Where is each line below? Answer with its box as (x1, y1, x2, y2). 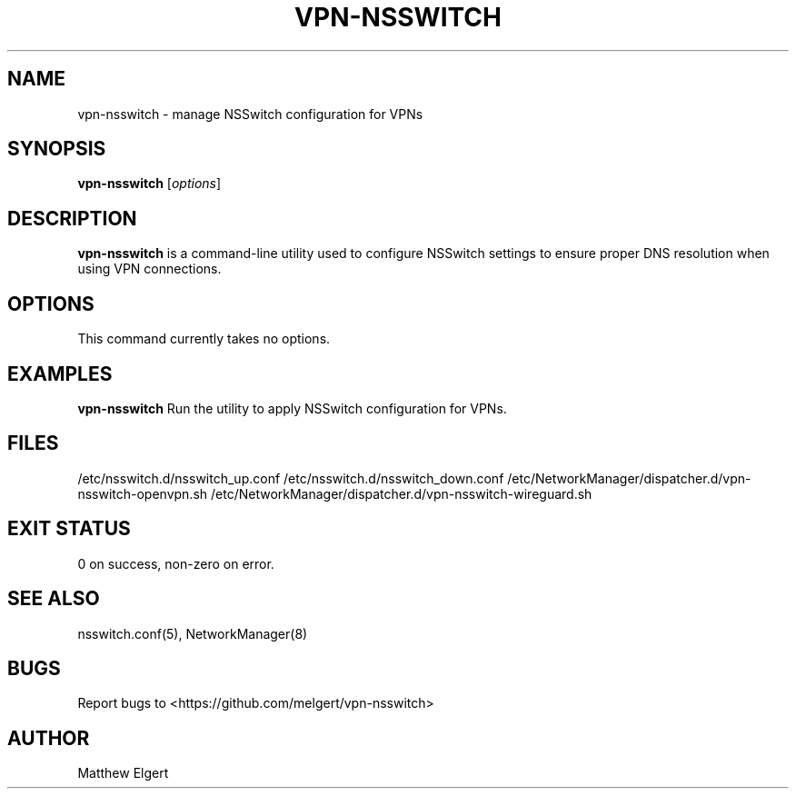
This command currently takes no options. (77, 331, 331, 347)
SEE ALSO (7, 587, 100, 611)
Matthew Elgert (77, 765, 169, 781)
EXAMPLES (7, 362, 113, 385)
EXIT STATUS (7, 517, 131, 541)
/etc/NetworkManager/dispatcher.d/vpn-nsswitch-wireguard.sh (210, 485, 592, 502)
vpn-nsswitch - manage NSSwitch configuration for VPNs (77, 105, 423, 122)
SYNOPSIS (7, 137, 106, 161)
